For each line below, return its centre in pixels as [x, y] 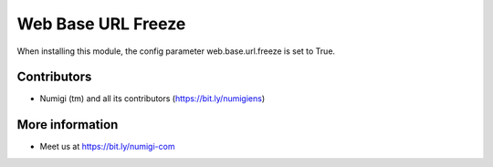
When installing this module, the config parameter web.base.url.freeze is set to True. [176, 51]
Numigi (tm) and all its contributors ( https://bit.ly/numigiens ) [152, 99]
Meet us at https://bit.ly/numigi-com [107, 147]
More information [68, 125]
